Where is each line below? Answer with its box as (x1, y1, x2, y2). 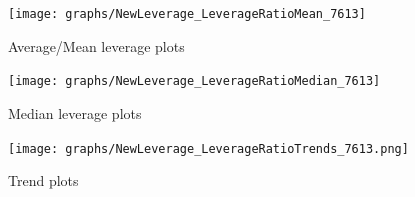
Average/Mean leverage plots (8, 35, 185, 56)
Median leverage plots (8, 102, 142, 123)
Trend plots (8, 170, 79, 191)
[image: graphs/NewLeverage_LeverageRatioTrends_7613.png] (8, 141, 409, 156)
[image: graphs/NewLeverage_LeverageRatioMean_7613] (8, 7, 366, 21)
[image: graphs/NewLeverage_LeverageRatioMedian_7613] (8, 74, 381, 89)
